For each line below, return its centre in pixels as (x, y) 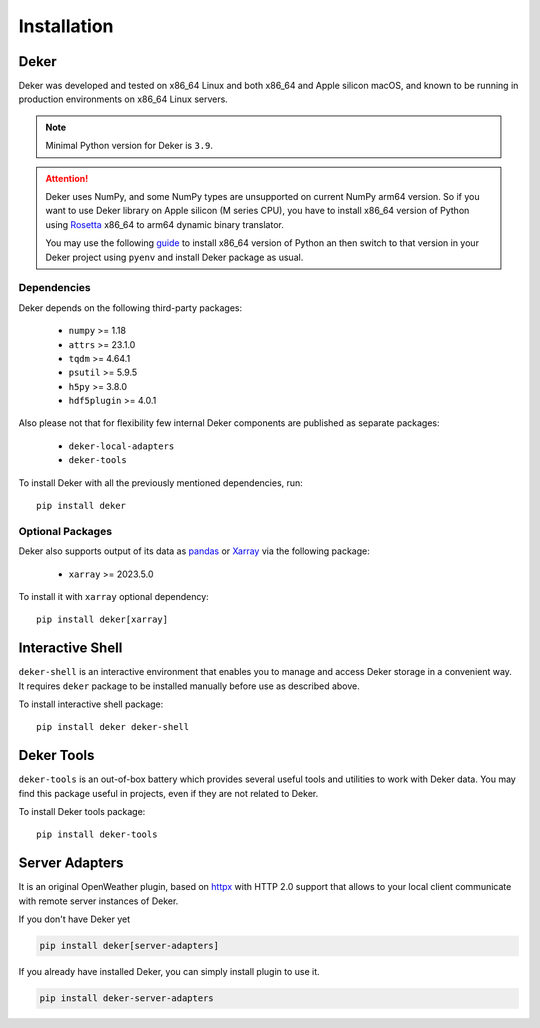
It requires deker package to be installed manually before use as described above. (189, 686)
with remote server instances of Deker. (98, 901)
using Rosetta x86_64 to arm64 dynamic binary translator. (164, 224)
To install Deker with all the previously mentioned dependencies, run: (161, 482)
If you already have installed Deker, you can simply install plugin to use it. (169, 972)
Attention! (67, 178)
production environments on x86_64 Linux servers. (123, 99)
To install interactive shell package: (91, 704)
